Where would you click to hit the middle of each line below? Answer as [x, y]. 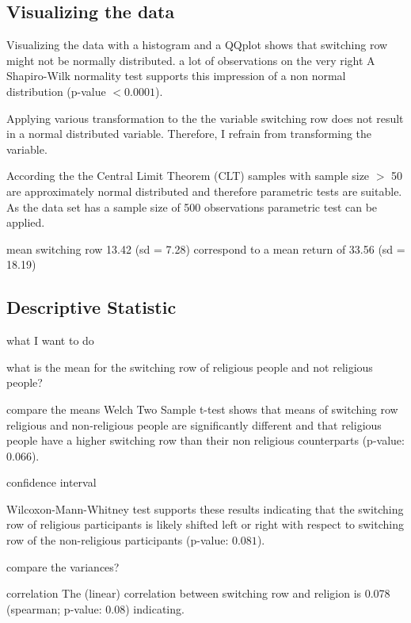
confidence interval [51, 482]
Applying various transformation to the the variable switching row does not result [205, 118]
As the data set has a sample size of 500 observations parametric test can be [192, 206]
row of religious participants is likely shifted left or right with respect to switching [205, 524]
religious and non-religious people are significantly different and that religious [194, 424]
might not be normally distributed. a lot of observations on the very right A [191, 60]
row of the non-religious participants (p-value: [118, 540]
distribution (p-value [56, 91]
